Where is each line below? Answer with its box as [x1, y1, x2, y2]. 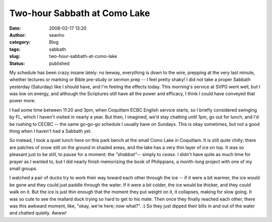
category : [9, 39, 31, 45]
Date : [9, 25, 21, 31]
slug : [9, 53, 20, 59]
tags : [9, 46, 21, 52]
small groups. [9, 165, 38, 171]
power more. [9, 98, 36, 104]
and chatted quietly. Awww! [9, 210, 67, 216]
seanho [49, 32, 65, 38]
